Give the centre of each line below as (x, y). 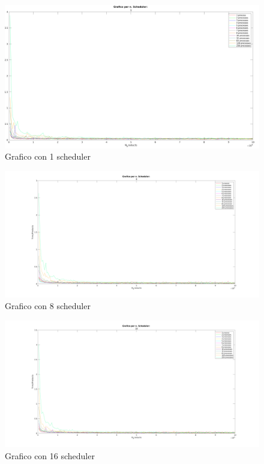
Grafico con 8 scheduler (48, 306)
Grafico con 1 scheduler (48, 156)
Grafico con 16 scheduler (50, 455)
